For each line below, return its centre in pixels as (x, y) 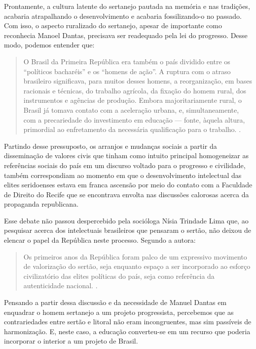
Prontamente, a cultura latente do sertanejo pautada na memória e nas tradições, (127, 6)
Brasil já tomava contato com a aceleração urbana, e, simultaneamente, (131, 109)
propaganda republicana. (41, 204)
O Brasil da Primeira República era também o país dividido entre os (127, 61)
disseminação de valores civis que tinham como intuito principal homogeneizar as (126, 155)
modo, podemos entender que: (49, 45)
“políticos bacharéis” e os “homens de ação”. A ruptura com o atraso (127, 71)
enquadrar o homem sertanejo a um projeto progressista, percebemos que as (119, 312)
